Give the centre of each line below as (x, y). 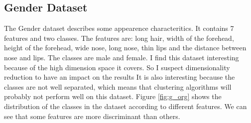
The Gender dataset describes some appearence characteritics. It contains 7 (119, 28)
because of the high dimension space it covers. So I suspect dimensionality (117, 67)
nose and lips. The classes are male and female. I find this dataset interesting (122, 57)
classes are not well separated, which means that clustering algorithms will (118, 86)
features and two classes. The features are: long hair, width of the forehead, (119, 38)
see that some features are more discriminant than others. (92, 116)
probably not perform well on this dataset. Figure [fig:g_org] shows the (113, 96)
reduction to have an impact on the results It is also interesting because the (120, 77)
